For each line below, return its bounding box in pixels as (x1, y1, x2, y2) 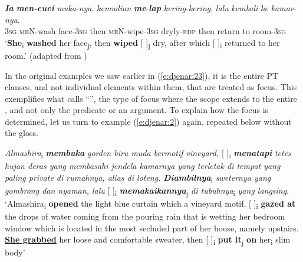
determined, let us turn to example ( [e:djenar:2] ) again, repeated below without (5, 115, 292, 127)
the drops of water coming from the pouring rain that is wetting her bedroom (5, 210, 285, 223)
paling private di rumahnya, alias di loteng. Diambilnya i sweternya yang (5, 171, 271, 185)
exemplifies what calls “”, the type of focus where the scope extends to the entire (5, 92, 297, 104)
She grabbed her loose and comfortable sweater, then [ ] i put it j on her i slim (5, 233, 291, 247)
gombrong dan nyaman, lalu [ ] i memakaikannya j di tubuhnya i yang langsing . (5, 184, 289, 198)
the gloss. (5, 127, 38, 139)
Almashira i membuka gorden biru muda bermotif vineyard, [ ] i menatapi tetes (5, 147, 291, 160)
